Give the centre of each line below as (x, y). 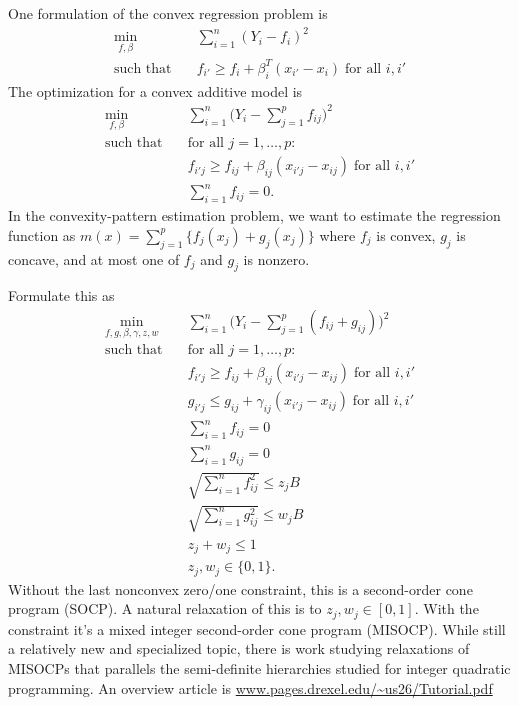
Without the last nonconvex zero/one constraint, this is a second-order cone (240, 588)
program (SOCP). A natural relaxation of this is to (165, 608)
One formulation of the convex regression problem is (168, 13)
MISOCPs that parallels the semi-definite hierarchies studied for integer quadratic (259, 667)
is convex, (406, 234)
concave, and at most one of (94, 258)
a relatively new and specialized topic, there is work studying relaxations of (239, 648)
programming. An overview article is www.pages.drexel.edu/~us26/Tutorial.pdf (250, 687)
